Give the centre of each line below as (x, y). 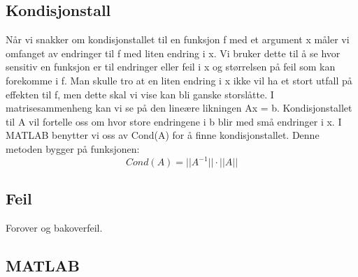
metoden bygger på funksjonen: (73, 148)
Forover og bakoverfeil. (54, 228)
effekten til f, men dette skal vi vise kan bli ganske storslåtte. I (140, 94)
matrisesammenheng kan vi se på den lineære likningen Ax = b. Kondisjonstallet (179, 108)
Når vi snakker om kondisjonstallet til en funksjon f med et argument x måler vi (178, 39)
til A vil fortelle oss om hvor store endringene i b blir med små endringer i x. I (174, 121)
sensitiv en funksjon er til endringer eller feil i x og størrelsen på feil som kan (171, 67)
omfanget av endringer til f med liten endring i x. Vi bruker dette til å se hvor (173, 53)
